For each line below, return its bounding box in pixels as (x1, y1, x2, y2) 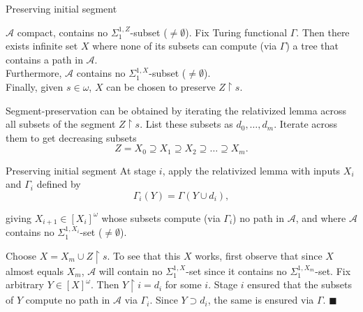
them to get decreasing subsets (6, 130, 137, 144)
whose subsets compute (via (101, 210, 221, 225)
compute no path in (25, 292, 110, 307)
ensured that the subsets (247, 277, 352, 292)
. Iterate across (274, 117, 338, 131)
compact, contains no (17, 24, 108, 39)
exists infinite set (6, 38, 78, 53)
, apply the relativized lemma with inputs (162, 163, 341, 177)
